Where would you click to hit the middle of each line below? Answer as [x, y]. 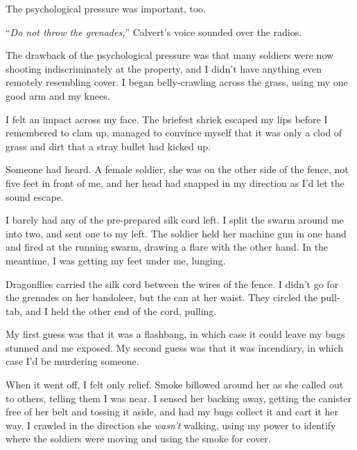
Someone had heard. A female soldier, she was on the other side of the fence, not [177, 169]
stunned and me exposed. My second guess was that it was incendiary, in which [175, 347]
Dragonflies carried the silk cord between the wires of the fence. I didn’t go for [172, 283]
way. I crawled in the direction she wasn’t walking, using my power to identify [171, 425]
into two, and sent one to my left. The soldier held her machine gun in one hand [176, 233]
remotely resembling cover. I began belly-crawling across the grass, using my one [177, 82]
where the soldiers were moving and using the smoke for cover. [138, 439]
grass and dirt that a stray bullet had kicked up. [108, 146]
